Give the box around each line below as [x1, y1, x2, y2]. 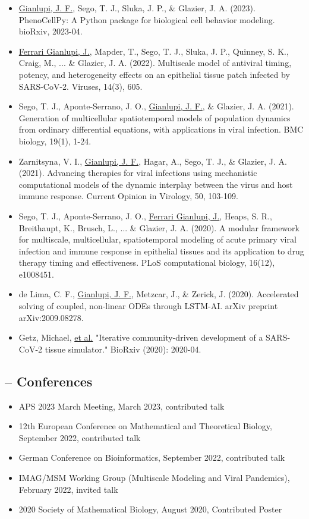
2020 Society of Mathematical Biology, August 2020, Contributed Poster [18, 503, 282, 515]
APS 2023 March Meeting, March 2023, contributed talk [18, 400, 225, 412]
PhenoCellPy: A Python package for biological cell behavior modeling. [18, 13, 275, 26]
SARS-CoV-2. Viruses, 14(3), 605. [18, 80, 143, 92]
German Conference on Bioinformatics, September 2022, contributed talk [18, 451, 285, 464]
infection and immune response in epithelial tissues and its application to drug [18, 244, 304, 257]
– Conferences [5, 372, 93, 390]
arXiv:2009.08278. [18, 311, 84, 323]
